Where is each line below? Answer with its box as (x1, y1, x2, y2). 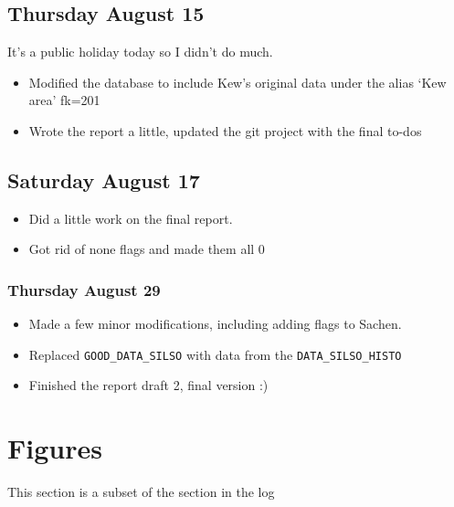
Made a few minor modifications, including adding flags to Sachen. (28, 314, 402, 333)
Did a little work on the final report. (28, 208, 233, 227)
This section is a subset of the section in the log (7, 482, 275, 502)
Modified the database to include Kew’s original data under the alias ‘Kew (28, 72, 447, 91)
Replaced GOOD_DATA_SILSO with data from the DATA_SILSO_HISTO (28, 344, 402, 364)
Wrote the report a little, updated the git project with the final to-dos (28, 121, 422, 140)
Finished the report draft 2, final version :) (28, 375, 269, 395)
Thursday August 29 (7, 278, 161, 301)
